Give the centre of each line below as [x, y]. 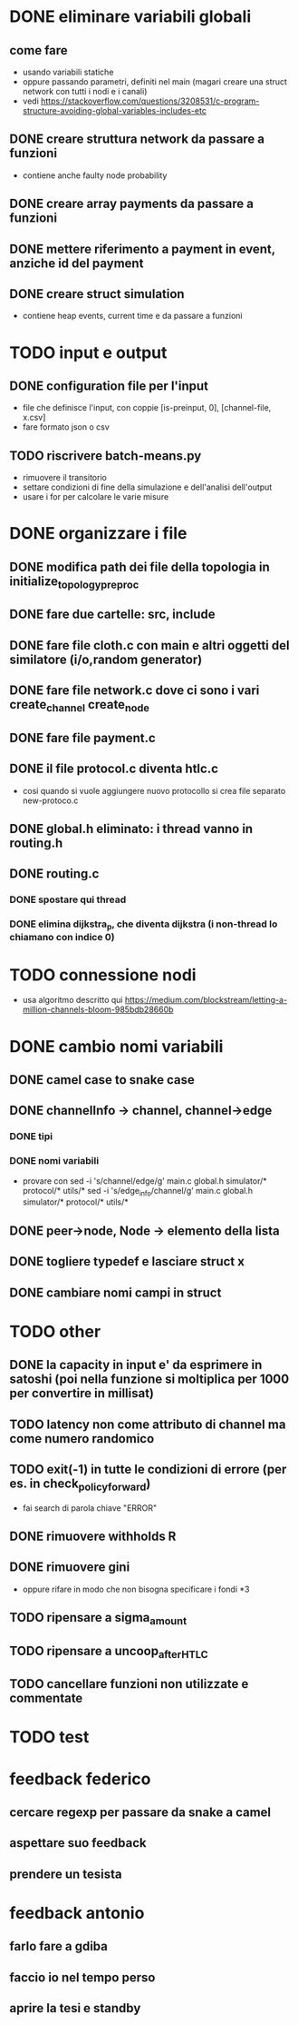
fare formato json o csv [66, 427]
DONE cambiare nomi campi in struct [115, 1292]
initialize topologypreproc [74, 582]
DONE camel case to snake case [102, 1080]
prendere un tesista [66, 1874]
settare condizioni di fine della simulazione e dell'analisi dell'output [147, 487]
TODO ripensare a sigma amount [98, 1619]
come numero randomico [82, 1439]
